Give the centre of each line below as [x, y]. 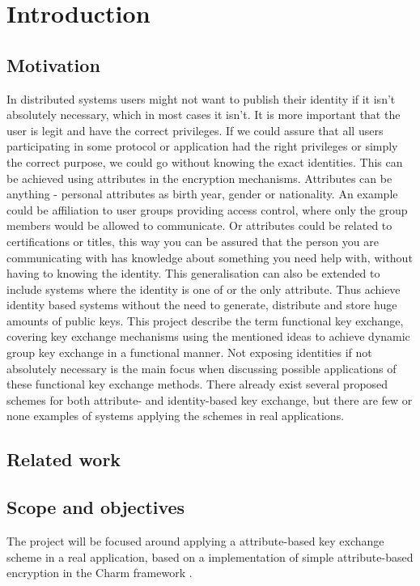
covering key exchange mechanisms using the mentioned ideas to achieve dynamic [208, 336]
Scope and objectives [96, 507]
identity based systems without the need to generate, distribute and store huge [202, 305]
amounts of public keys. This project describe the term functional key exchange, [205, 320]
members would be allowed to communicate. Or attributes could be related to [199, 225]
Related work [64, 459]
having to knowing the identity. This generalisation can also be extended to [193, 273]
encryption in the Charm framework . [100, 573]
